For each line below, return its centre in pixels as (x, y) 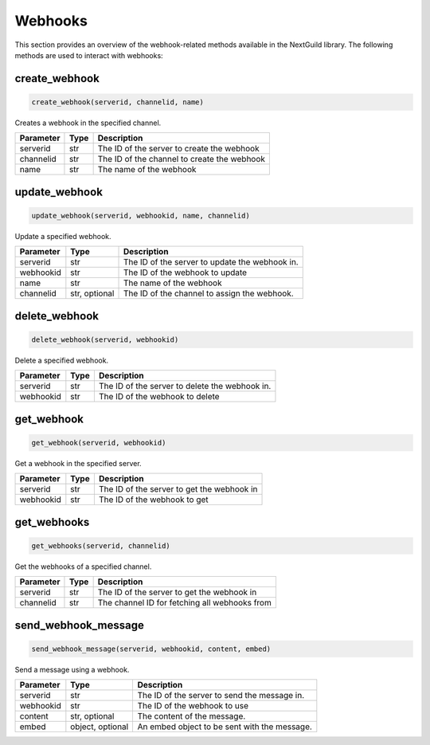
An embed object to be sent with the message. (225, 727)
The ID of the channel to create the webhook (182, 159)
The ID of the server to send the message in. (221, 696)
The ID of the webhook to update (185, 273)
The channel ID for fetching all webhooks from (185, 603)
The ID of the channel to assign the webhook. (208, 293)
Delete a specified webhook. (62, 360)
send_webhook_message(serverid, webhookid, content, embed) (151, 649)
